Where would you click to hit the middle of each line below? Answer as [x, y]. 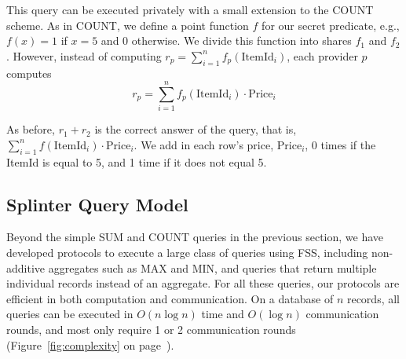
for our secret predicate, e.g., [331, 25]
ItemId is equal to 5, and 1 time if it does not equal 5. [137, 161]
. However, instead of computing [84, 55]
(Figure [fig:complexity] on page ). [90, 344]
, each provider [322, 55]
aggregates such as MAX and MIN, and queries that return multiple [212, 267]
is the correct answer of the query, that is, [196, 129]
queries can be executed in [70, 314]
